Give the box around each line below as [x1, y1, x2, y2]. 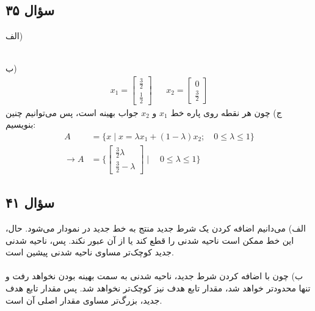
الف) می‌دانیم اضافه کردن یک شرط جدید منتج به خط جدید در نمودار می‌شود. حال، [5, 221, 306, 234]
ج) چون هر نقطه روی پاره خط [170, 106, 282, 119]
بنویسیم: [5, 118, 36, 131]
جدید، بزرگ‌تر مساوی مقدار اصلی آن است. [5, 293, 162, 306]
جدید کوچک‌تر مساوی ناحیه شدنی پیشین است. [5, 246, 174, 258]
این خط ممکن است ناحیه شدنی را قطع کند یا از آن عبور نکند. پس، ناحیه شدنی [5, 233, 294, 246]
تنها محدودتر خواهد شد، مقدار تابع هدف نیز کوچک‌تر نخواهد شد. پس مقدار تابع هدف [5, 281, 311, 294]
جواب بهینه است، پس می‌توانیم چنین [5, 106, 139, 119]
